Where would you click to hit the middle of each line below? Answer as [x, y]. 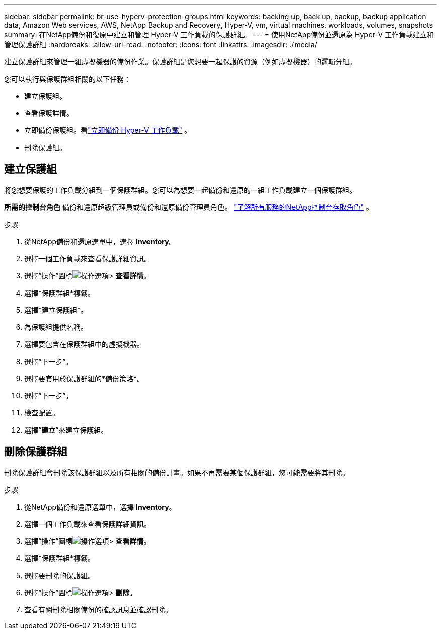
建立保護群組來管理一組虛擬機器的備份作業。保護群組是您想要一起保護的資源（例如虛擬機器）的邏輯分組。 [180, 62]
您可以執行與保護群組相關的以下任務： [67, 79]
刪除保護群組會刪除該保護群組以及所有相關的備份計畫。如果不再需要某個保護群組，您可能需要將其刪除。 [177, 472]
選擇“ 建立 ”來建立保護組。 [66, 430]
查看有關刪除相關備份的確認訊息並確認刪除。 [98, 609]
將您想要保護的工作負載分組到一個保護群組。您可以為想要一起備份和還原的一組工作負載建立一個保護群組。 [180, 190]
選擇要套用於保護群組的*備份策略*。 [84, 378]
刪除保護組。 [45, 147]
